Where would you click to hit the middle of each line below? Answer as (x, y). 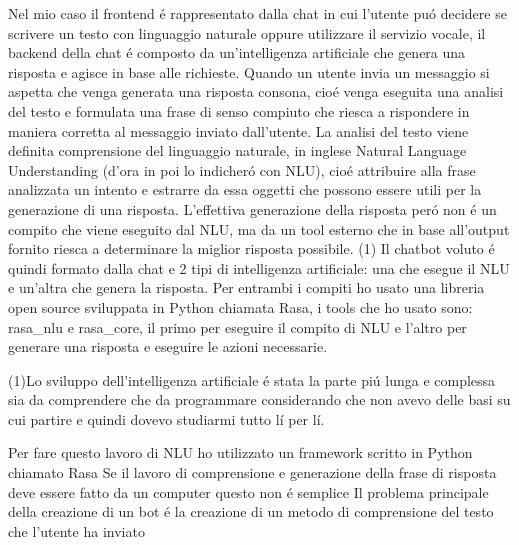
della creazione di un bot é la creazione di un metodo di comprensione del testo (251, 511)
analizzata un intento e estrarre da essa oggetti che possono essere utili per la (245, 189)
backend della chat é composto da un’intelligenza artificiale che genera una (237, 52)
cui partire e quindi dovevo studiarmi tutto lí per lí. (166, 418)
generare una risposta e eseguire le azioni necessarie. (168, 346)
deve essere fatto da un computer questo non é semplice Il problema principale (248, 491)
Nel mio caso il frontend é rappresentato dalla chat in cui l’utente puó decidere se (257, 13)
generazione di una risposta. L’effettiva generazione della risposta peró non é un (252, 208)
